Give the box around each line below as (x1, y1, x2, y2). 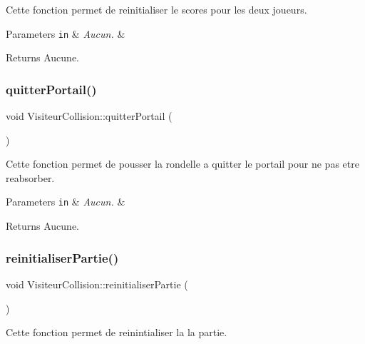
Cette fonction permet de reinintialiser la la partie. (6, 325, 227, 340)
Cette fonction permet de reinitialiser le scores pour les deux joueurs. (6, 2, 307, 16)
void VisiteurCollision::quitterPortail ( (6, 108, 173, 123)
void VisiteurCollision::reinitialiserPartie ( (6, 276, 188, 291)
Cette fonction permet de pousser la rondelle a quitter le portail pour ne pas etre (6, 156, 359, 171)
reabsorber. (6, 170, 55, 185)
